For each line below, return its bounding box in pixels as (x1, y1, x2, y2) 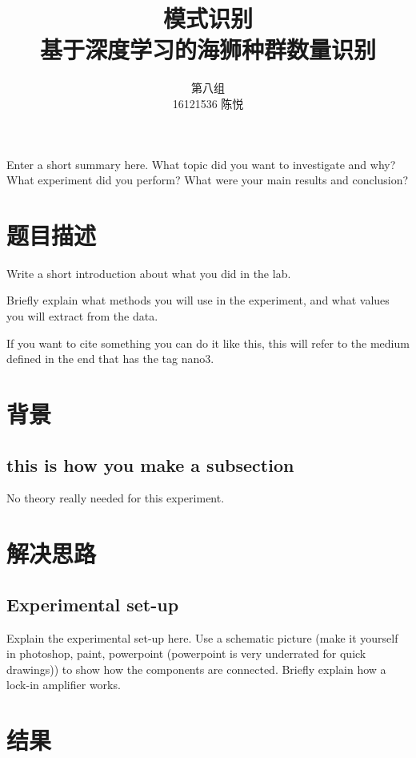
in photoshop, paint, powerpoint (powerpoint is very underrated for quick (6, 645, 366, 662)
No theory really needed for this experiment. (6, 490, 225, 506)
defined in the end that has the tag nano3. (6, 350, 214, 367)
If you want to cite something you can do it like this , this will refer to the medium (6, 334, 410, 351)
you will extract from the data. (6, 308, 158, 324)
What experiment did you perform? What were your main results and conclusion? (6, 171, 409, 188)
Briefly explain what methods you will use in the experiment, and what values (6, 292, 390, 308)
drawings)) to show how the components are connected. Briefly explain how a (6, 660, 386, 677)
